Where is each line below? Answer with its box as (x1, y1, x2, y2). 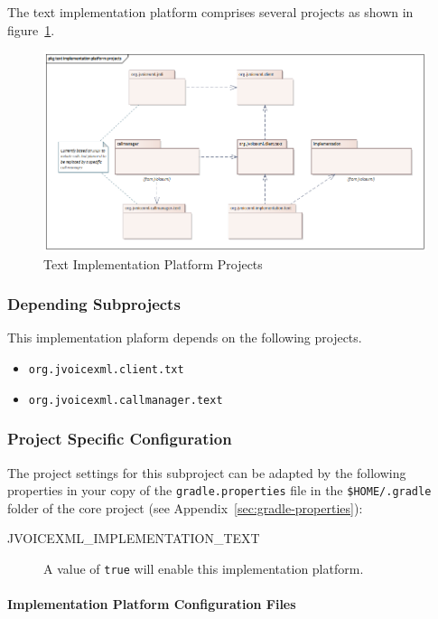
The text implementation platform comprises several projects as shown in (7, 3, 414, 21)
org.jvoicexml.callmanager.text (28, 393, 223, 407)
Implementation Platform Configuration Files (7, 595, 296, 614)
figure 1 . (7, 20, 55, 39)
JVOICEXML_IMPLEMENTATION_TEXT (7, 529, 260, 548)
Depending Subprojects (7, 293, 181, 315)
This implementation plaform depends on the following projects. (7, 328, 362, 347)
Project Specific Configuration (7, 427, 232, 450)
